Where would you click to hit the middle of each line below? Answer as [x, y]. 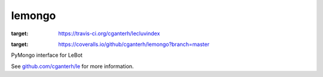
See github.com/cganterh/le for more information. [72, 66]
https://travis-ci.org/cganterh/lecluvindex [109, 33]
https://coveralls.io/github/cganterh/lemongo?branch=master [134, 44]
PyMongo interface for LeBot [47, 55]
